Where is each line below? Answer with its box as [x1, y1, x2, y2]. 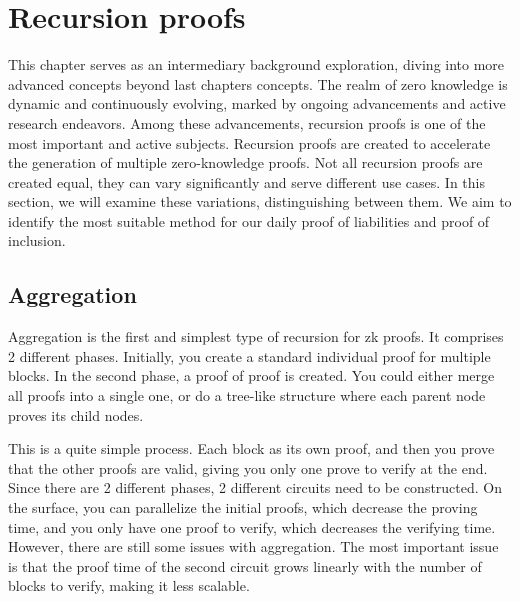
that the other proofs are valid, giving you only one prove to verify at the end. [8, 457, 488, 478]
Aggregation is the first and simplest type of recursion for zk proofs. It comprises [8, 326, 504, 347]
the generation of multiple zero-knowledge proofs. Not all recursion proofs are [8, 152, 483, 173]
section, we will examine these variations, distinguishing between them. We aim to [8, 191, 512, 212]
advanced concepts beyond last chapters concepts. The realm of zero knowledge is [8, 73, 508, 94]
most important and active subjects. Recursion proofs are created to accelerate [8, 132, 491, 153]
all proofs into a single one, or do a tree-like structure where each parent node [8, 385, 486, 406]
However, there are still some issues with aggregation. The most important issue [8, 536, 499, 557]
